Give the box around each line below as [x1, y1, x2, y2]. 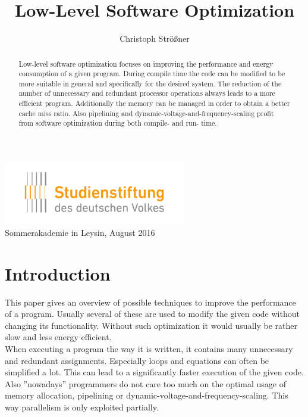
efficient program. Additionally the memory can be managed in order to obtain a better [18, 98, 290, 108]
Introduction [5, 261, 111, 285]
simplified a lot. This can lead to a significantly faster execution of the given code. [5, 366, 304, 378]
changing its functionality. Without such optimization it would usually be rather [5, 319, 297, 331]
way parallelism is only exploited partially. [5, 400, 159, 413]
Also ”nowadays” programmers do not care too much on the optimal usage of [5, 377, 286, 390]
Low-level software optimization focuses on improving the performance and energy [18, 58, 274, 69]
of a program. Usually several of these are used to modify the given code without [5, 307, 300, 320]
